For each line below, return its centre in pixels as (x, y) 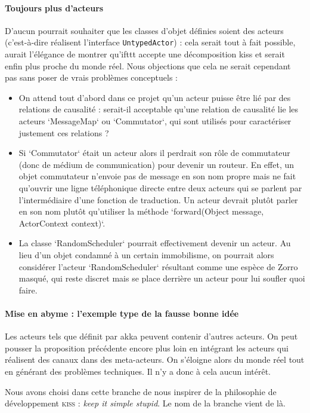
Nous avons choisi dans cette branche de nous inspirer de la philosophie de (141, 391)
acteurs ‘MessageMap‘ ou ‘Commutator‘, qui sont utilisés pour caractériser (155, 121)
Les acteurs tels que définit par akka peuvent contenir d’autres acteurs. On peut (151, 336)
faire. (28, 290)
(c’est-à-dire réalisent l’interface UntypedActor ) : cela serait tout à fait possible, (150, 42)
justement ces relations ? (64, 132)
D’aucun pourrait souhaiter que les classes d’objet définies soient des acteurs (144, 30)
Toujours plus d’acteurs (54, 7)
